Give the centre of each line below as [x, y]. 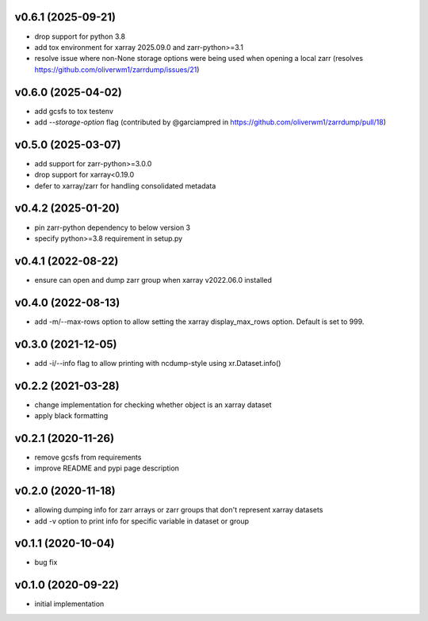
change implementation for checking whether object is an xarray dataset [153, 405]
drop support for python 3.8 [80, 36]
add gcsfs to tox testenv [74, 111]
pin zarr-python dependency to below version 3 [113, 227]
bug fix [46, 562]
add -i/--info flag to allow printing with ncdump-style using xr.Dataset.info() [158, 363]
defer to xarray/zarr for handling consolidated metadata [125, 185]
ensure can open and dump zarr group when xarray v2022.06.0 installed [153, 280]
